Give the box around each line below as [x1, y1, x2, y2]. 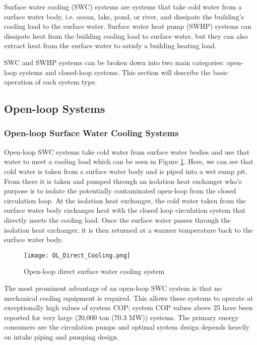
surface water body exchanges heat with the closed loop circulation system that [4, 205, 246, 215]
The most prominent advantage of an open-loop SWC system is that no [4, 282, 222, 293]
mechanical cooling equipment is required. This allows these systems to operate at [4, 292, 254, 303]
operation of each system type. [4, 77, 97, 87]
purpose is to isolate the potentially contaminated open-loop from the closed [4, 185, 236, 196]
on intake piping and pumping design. [4, 331, 119, 342]
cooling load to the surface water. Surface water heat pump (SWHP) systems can [4, 21, 252, 31]
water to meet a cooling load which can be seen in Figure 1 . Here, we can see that [4, 156, 254, 167]
